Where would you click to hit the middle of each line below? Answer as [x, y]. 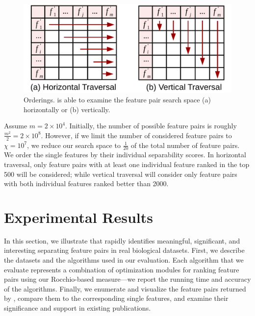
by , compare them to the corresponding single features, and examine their [116, 298]
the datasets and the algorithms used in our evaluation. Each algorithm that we [124, 260]
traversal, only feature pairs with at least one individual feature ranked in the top [127, 164]
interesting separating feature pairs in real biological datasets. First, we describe [124, 250]
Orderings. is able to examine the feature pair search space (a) [117, 99]
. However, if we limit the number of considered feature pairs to [136, 135]
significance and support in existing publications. [77, 308]
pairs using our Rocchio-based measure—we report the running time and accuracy [127, 279]
